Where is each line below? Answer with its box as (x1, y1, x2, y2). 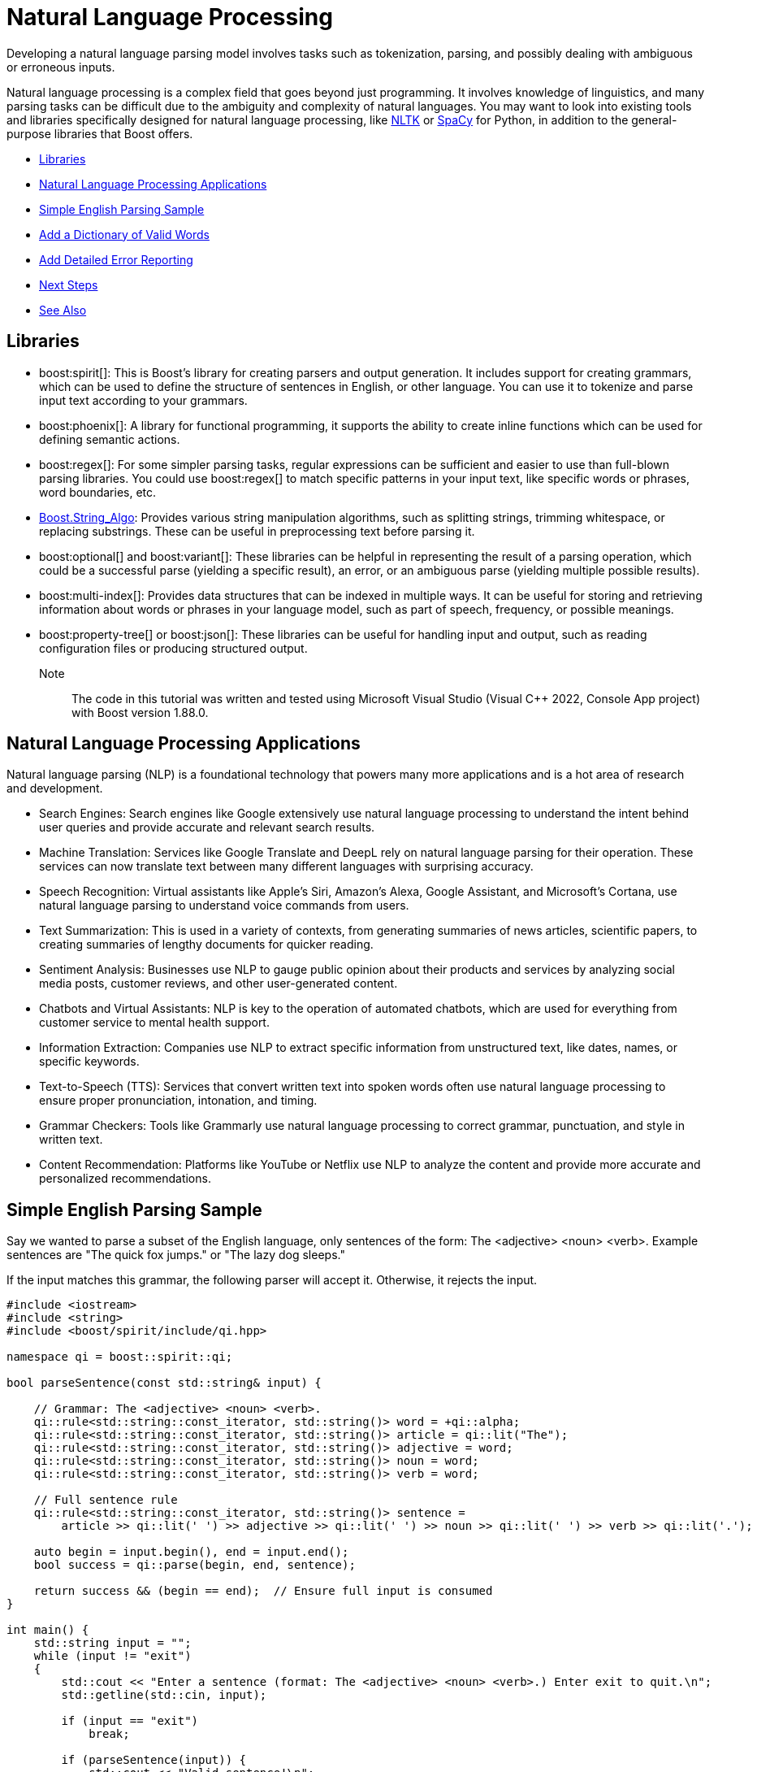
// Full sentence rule (33, 1493, 178, 1507)
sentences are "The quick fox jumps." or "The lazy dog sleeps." (6, 1248, 345, 1262)
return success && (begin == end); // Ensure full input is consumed (33, 1584, 493, 1598)
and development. (6, 781, 103, 796)
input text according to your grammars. (39, 393, 248, 407)
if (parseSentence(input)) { (61, 1753, 247, 1767)
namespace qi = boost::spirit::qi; (6, 1350, 233, 1364)
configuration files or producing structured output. (39, 641, 308, 655)
